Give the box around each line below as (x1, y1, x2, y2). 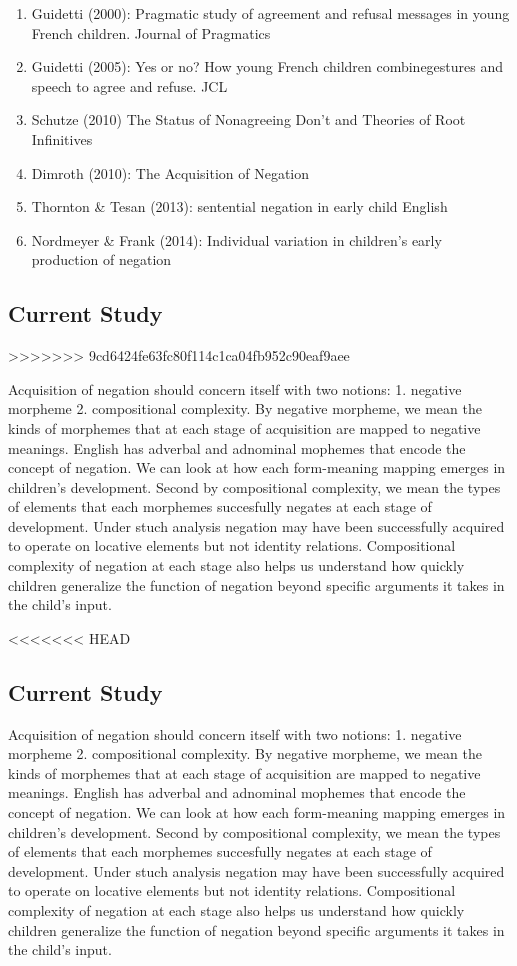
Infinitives (31, 128, 93, 149)
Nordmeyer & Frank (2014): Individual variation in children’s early (31, 229, 442, 250)
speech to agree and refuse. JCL (31, 75, 228, 96)
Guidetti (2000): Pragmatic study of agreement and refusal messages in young (31, 3, 510, 23)
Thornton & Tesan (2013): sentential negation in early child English (31, 196, 448, 217)
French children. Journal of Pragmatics (31, 22, 271, 43)
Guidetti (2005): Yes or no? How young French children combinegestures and (31, 56, 504, 77)
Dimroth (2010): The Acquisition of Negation (31, 162, 310, 183)
